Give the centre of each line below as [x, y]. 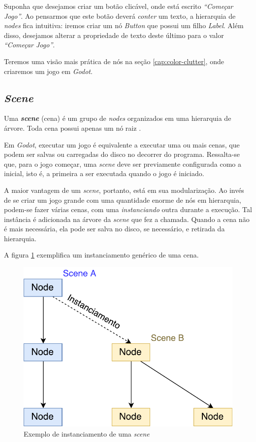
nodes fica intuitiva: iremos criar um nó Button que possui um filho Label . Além [124, 25]
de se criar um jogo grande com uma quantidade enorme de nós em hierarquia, [123, 200]
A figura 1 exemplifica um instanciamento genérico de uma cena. [101, 255]
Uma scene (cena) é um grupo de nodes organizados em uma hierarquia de [118, 118]
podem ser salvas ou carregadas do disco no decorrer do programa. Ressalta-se [122, 154]
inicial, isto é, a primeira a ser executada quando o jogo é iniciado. [104, 173]
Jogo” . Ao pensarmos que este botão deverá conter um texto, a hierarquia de [120, 16]
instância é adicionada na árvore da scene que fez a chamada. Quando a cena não [127, 219]
